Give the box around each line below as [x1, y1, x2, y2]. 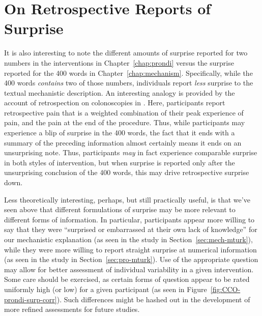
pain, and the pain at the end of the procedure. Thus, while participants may [4, 117, 245, 128]
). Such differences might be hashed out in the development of [56, 294, 250, 304]
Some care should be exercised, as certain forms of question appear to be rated [4, 274, 250, 284]
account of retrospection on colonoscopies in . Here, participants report [4, 97, 225, 108]
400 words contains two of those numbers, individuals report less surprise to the [4, 77, 253, 88]
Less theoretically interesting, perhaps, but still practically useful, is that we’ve [4, 194, 250, 205]
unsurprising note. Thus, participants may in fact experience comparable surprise [4, 147, 257, 158]
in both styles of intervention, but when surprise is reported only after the [4, 157, 235, 167]
